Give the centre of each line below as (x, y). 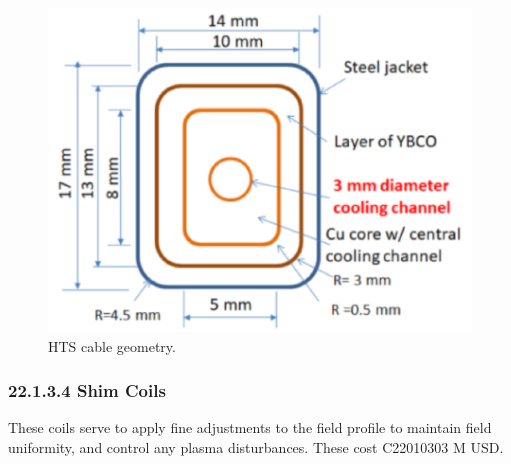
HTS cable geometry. (112, 345)
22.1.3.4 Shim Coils (87, 390)
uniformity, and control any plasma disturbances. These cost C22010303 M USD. (256, 447)
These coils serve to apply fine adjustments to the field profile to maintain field (250, 427)
